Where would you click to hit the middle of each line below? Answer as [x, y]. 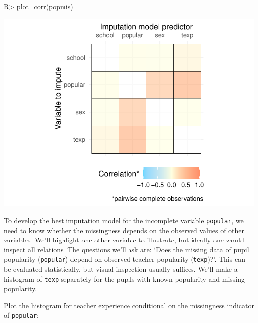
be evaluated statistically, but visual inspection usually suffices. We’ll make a [121, 269]
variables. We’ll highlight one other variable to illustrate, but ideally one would [124, 240]
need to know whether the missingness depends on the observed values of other [124, 230]
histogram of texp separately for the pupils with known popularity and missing [125, 279]
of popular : [21, 315]
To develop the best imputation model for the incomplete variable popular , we [124, 220]
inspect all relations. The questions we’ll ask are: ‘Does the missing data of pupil [127, 249]
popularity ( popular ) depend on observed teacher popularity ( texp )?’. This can [125, 259]
